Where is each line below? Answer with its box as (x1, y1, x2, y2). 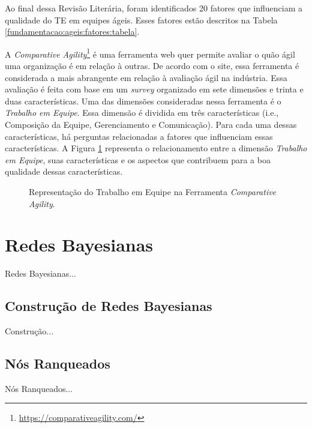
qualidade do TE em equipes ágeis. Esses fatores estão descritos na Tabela (5, 13, 278, 26)
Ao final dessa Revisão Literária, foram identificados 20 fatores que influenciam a (5, 2, 302, 14)
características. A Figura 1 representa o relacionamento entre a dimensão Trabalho (5, 142, 307, 154)
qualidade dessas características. (5, 165, 123, 178)
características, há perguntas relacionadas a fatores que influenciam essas (5, 130, 273, 142)
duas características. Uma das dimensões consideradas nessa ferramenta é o (5, 94, 281, 107)
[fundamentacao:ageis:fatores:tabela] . (5, 25, 140, 38)
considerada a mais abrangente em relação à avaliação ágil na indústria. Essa (5, 71, 287, 83)
